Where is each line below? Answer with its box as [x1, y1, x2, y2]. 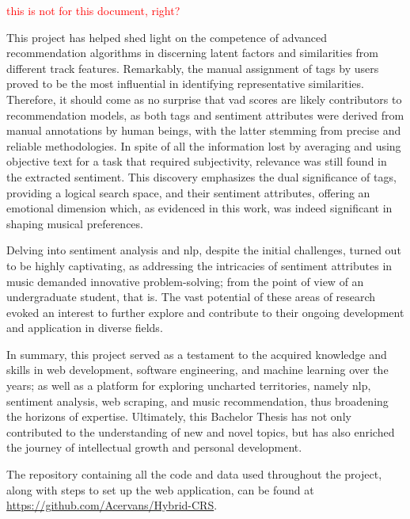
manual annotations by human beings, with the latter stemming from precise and [6, 122, 401, 139]
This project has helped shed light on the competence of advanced [6, 29, 328, 45]
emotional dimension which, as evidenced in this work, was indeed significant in [6, 200, 393, 216]
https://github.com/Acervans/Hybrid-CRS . [6, 497, 218, 513]
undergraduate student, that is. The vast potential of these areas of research [6, 288, 376, 305]
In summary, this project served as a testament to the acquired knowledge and [6, 345, 387, 362]
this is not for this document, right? [6, 2, 180, 18]
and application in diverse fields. [6, 319, 163, 336]
